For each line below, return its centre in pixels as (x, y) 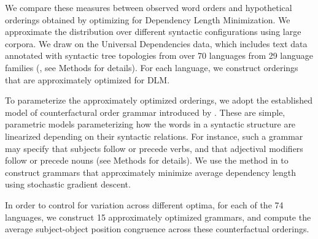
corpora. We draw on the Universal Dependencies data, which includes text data (156, 43)
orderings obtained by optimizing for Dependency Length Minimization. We (148, 19)
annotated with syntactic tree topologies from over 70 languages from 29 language (159, 55)
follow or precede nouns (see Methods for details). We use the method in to (147, 160)
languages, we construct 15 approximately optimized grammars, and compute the (158, 217)
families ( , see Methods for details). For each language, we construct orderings (152, 67)
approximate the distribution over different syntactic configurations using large (153, 32)
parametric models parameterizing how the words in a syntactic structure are (150, 124)
